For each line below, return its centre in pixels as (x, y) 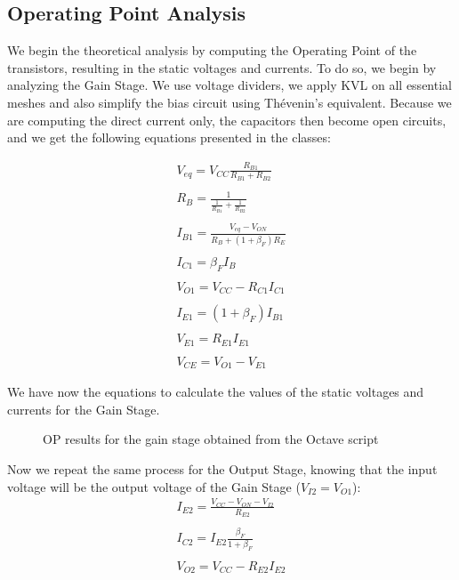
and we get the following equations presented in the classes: (169, 137)
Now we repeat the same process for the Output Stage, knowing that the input (222, 468)
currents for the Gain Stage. (84, 409)
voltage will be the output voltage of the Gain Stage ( (154, 486)
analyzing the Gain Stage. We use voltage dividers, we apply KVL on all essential (229, 85)
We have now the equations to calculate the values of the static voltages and (216, 392)
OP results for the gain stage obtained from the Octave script (211, 439)
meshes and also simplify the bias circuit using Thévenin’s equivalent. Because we (229, 102)
